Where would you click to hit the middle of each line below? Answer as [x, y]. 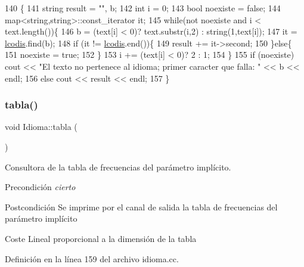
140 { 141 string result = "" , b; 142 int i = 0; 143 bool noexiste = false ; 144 [143, 8]
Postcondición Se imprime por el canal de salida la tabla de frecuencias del [141, 207]
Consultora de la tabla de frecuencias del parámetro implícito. [118, 167]
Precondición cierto [40, 187]
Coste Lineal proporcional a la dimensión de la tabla [101, 238]
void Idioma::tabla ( [41, 127]
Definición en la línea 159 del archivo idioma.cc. [92, 258]
